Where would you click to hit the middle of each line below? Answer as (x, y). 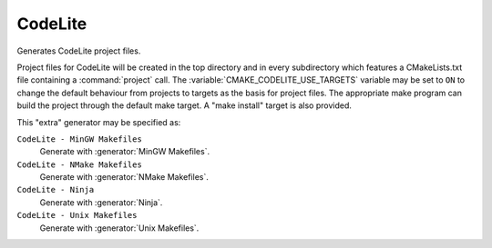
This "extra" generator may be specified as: (99, 122)
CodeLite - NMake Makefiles (80, 164)
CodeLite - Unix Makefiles (77, 215)
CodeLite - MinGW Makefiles (80, 139)
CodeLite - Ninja (56, 190)
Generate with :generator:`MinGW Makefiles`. (124, 152)
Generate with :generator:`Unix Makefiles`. (119, 228)
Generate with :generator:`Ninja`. (101, 202)
